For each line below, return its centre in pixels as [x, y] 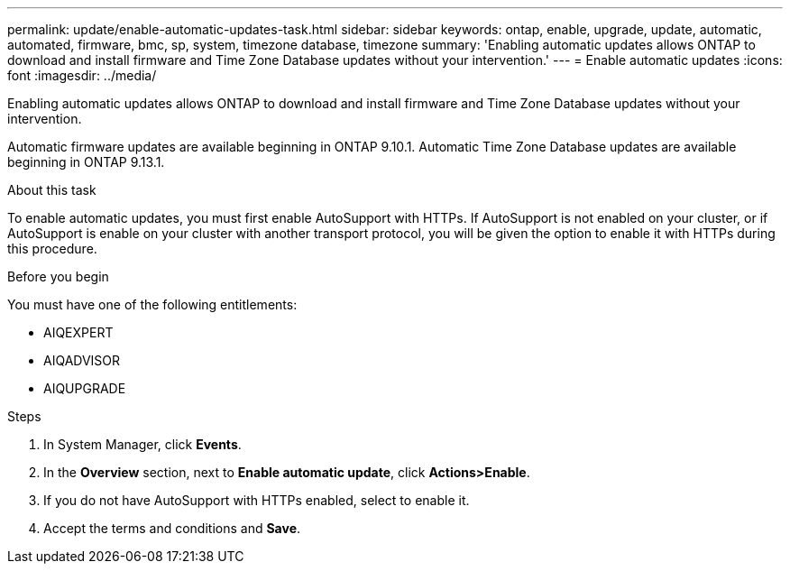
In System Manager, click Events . [142, 444]
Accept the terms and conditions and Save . [172, 528]
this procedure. [52, 249]
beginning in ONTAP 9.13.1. [86, 162]
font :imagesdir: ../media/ [82, 75]
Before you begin [58, 276]
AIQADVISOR [82, 360]
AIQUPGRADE [85, 388]
